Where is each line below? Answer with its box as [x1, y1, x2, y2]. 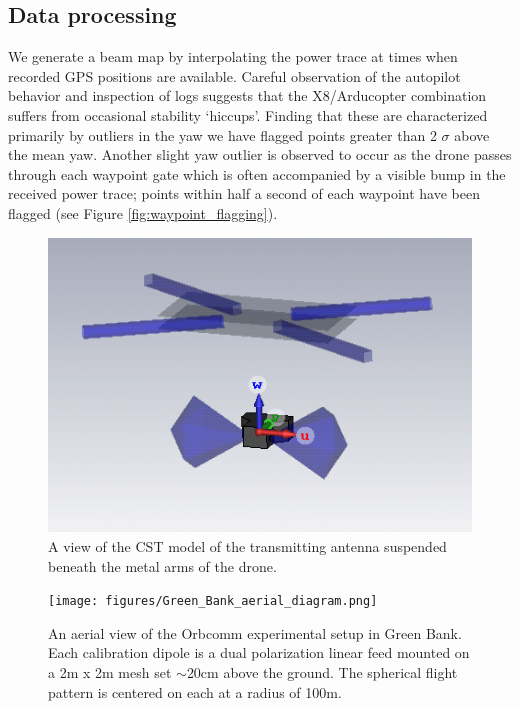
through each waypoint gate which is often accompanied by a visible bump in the [8, 163, 506, 184]
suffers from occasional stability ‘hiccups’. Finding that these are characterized [8, 104, 488, 125]
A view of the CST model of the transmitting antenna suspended [48, 536, 447, 557]
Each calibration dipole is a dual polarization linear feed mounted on [48, 642, 470, 663]
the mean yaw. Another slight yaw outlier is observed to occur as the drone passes [8, 144, 512, 165]
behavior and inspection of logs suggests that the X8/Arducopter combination [8, 85, 487, 106]
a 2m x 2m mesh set [48, 662, 172, 683]
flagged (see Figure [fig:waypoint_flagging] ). [8, 202, 278, 223]
